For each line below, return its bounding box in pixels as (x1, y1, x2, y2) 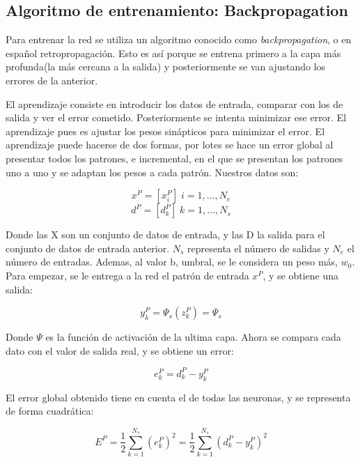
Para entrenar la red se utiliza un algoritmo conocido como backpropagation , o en (6, 32, 352, 47)
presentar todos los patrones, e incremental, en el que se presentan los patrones (6, 151, 343, 165)
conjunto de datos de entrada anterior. (6, 240, 170, 255)
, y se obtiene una (263, 268, 339, 282)
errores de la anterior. (6, 72, 98, 87)
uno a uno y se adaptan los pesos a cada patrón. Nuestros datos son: (6, 164, 299, 179)
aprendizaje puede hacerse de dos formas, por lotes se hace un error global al (6, 137, 334, 152)
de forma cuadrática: (6, 403, 94, 418)
